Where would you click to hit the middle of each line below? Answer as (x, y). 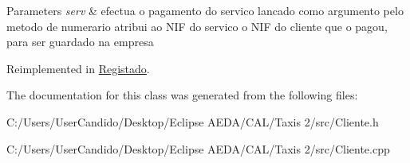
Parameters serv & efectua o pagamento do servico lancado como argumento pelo (205, 10)
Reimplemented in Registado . (78, 68)
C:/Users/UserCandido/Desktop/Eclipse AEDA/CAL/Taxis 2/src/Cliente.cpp (198, 148)
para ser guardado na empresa (80, 42)
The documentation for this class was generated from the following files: (182, 95)
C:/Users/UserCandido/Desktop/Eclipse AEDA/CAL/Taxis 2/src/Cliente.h (193, 121)
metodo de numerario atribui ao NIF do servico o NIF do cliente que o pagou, (197, 26)
